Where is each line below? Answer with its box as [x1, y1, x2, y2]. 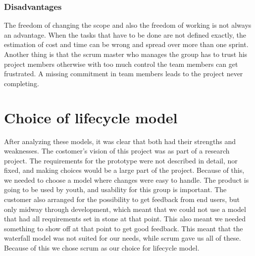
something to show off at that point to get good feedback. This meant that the [4, 223, 243, 233]
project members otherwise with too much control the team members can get [4, 58, 238, 69]
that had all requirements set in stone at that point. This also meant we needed [4, 213, 246, 224]
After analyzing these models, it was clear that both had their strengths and [4, 136, 236, 146]
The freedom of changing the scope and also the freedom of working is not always [4, 20, 252, 30]
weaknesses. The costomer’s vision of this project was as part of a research [4, 146, 230, 156]
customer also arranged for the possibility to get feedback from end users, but [4, 194, 240, 205]
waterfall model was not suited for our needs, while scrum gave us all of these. [4, 233, 241, 243]
